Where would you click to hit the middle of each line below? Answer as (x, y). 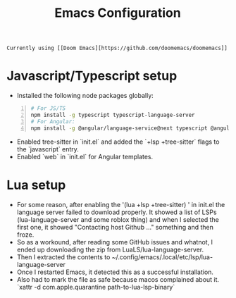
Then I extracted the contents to (63, 257)
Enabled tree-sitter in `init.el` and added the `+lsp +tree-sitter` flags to (118, 142)
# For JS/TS (48, 108)
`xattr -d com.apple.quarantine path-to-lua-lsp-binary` (96, 287)
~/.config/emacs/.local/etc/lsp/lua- (162, 257)
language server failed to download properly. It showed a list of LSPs (117, 212)
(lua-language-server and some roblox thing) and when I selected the (118, 219)
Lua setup (36, 185)
